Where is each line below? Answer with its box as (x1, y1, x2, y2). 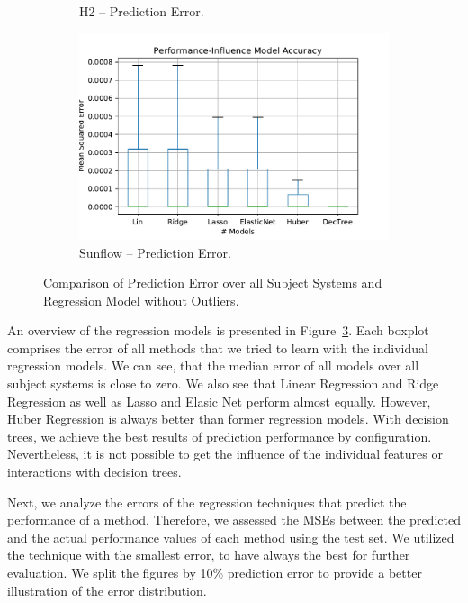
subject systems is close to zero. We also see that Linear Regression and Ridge (7, 374, 439, 393)
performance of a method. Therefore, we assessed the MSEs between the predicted (7, 510, 461, 529)
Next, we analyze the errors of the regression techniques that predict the (7, 492, 407, 511)
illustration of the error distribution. (7, 580, 207, 599)
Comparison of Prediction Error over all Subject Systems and (43, 273, 382, 292)
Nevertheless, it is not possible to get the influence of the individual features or (7, 444, 443, 463)
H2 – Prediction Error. (79, 2, 204, 20)
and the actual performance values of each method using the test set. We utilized (7, 527, 454, 546)
